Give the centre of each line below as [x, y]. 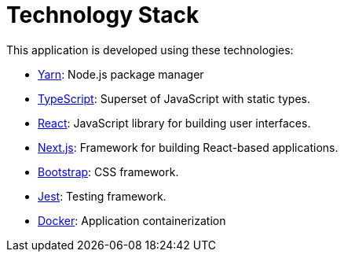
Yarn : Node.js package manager [121, 74]
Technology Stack [103, 15]
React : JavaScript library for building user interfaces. [174, 123]
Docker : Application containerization [132, 220]
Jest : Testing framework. [102, 196]
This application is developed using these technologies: [150, 50]
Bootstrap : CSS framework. [108, 171]
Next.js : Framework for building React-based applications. [188, 147]
